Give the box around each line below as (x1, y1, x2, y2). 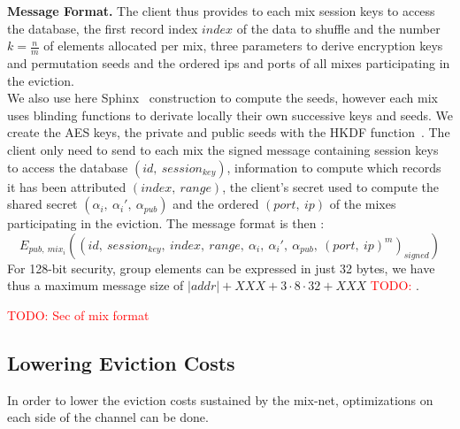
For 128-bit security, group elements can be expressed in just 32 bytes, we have (7, 258, 435, 277)
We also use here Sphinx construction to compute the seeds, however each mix (7, 88, 438, 107)
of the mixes (329, 195, 396, 213)
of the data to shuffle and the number (236, 19, 441, 37)
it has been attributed (7, 177, 126, 195)
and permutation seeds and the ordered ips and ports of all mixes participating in (7, 54, 450, 73)
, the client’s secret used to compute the (222, 177, 440, 195)
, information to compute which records (226, 157, 441, 176)
